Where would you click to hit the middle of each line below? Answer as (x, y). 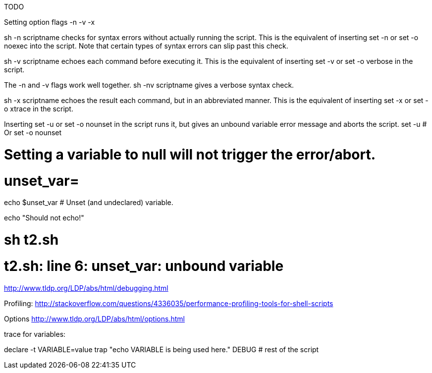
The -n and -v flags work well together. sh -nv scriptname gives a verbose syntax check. (149, 85)
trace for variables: (35, 334)
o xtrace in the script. (39, 109)
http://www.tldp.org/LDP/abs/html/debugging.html (86, 288)
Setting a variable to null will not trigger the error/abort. (190, 154)
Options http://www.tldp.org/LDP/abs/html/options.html (94, 319)
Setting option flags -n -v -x (50, 22)
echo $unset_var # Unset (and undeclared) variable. (89, 203)
